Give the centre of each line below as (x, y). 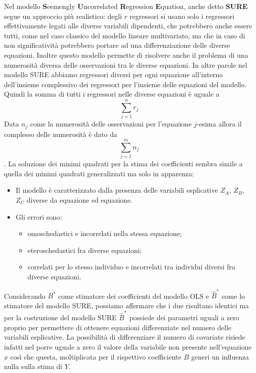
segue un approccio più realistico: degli (63, 16)
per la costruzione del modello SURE (60, 317)
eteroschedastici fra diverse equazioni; (85, 250)
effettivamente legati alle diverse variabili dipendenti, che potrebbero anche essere (128, 26)
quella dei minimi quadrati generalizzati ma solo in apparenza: (99, 173)
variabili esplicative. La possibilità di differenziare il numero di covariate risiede (125, 337)
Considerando (25, 296)
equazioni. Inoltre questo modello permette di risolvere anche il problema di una (126, 55)
